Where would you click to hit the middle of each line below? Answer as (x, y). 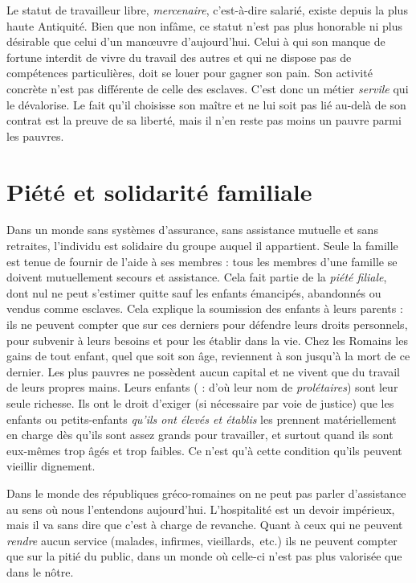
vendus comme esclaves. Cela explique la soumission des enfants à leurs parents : (205, 308)
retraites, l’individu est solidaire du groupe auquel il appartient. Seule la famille (202, 246)
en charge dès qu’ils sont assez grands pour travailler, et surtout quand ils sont (200, 435)
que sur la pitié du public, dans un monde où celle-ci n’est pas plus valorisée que (204, 556)
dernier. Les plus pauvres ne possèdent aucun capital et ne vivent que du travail (203, 371)
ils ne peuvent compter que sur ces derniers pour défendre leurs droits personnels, (207, 324)
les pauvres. (35, 135)
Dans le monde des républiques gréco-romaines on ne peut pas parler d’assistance (206, 493)
